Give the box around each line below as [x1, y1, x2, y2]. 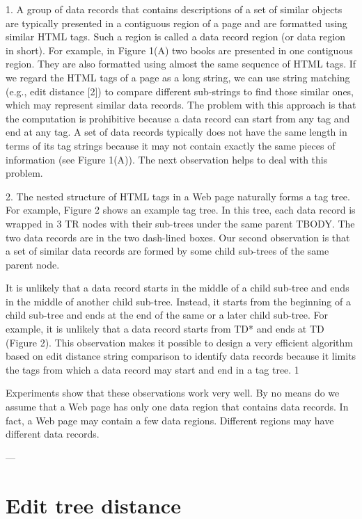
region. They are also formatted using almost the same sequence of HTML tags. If [6, 56, 356, 71]
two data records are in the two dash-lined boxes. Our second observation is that [6, 230, 350, 244]
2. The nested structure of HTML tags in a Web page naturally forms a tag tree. [6, 189, 350, 203]
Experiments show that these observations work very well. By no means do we [6, 385, 340, 400]
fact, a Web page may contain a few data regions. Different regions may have [6, 413, 334, 427]
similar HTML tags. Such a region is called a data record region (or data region [6, 29, 345, 44]
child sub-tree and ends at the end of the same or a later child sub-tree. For [6, 308, 329, 322]
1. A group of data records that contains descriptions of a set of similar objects [6, 2, 343, 16]
